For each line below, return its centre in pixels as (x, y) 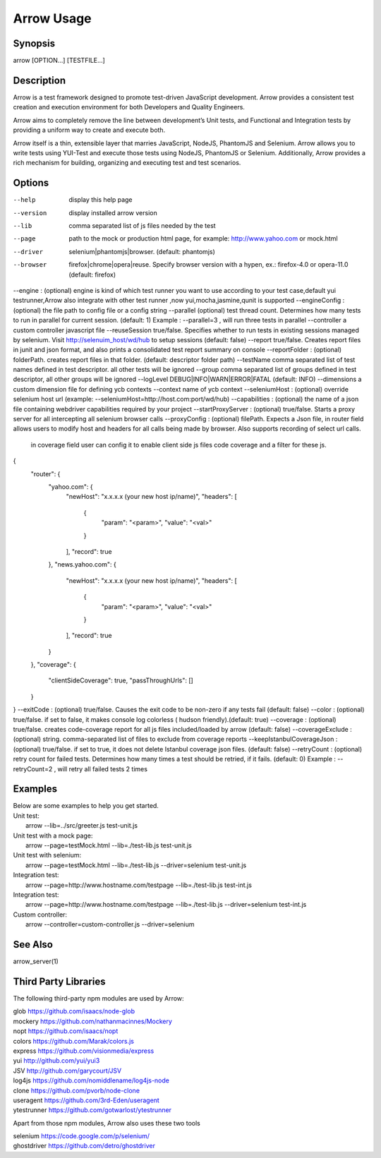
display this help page (101, 200)
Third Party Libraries (59, 981)
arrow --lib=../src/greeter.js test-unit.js (81, 826)
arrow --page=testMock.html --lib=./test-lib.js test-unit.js (109, 845)
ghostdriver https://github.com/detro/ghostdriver (84, 1146)
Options (31, 183)
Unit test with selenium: (47, 855)
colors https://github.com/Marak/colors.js (73, 1041)
